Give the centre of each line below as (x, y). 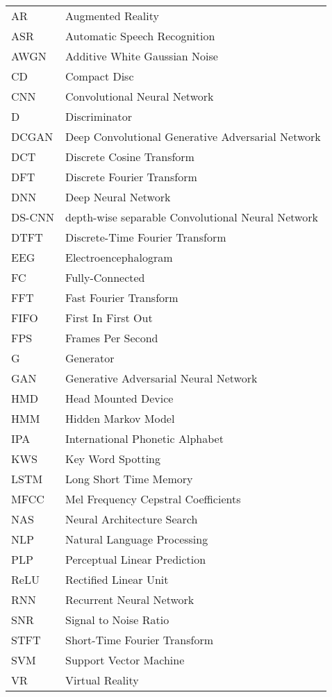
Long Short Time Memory (129, 479)
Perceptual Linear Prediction (136, 560)
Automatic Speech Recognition (140, 36)
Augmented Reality (112, 16)
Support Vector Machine (125, 660)
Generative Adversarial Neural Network (161, 378)
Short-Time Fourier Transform (140, 640)
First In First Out (109, 318)
